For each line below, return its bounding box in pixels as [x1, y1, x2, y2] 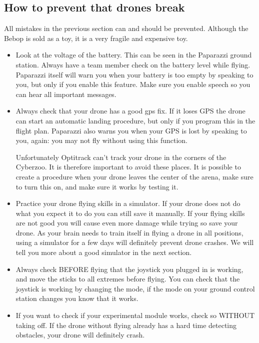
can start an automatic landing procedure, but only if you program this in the [15, 115, 255, 125]
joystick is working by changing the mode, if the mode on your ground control [15, 283, 255, 293]
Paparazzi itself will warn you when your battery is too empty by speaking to [15, 69, 253, 79]
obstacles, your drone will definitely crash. [15, 329, 145, 340]
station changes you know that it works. [15, 293, 138, 303]
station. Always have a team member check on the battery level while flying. [15, 59, 250, 69]
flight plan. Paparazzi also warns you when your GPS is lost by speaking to [15, 125, 247, 135]
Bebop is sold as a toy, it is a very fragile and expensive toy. [4, 32, 188, 43]
